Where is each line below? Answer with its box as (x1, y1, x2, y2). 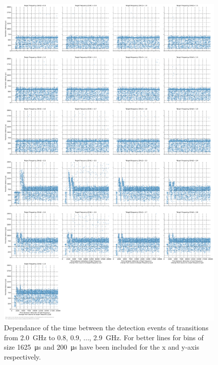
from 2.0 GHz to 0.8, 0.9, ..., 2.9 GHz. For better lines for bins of (4, 332, 204, 342)
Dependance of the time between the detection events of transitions (4, 322, 209, 333)
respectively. (4, 351, 41, 362)
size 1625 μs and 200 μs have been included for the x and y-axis (4, 342, 200, 352)
